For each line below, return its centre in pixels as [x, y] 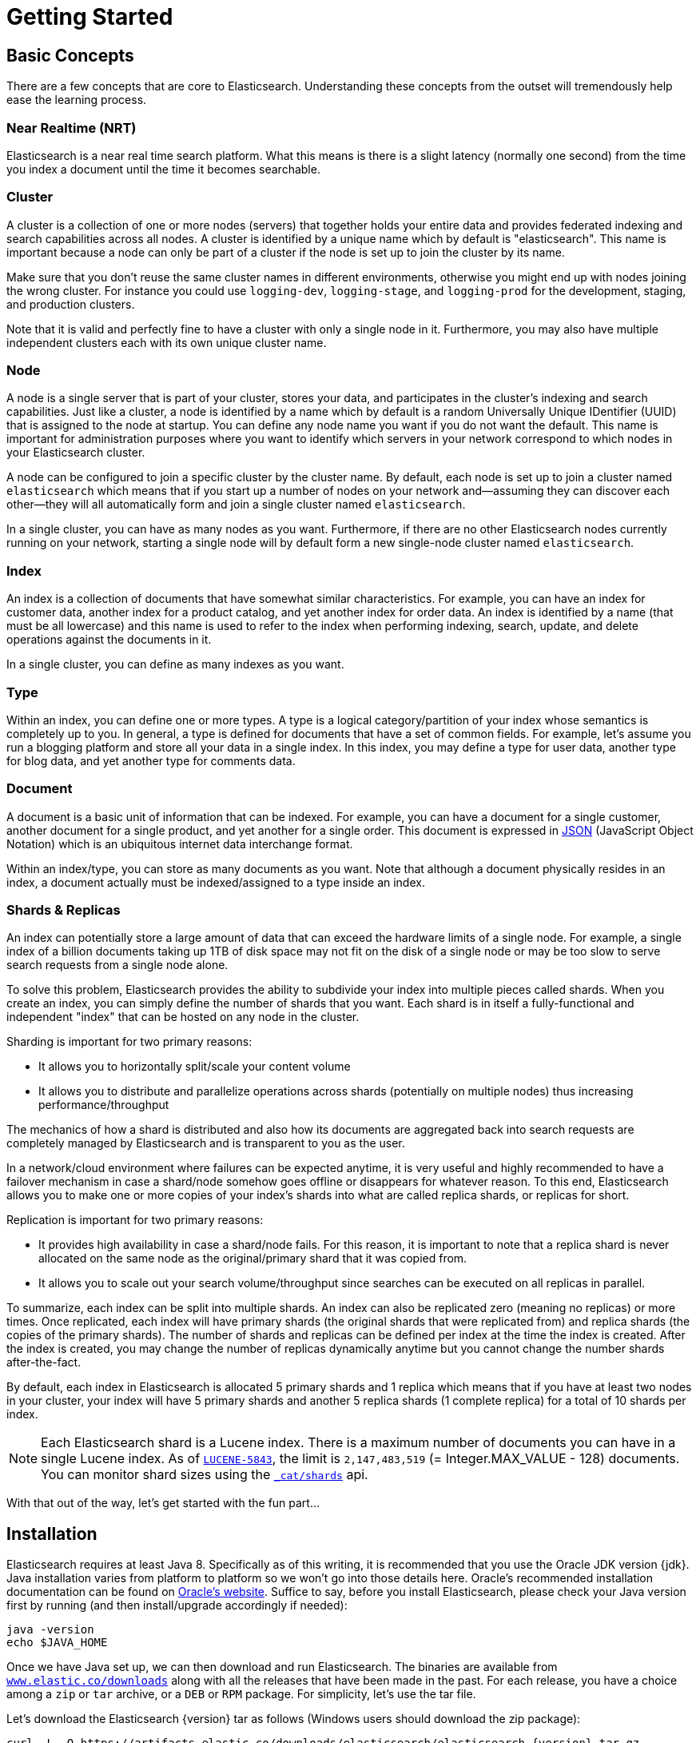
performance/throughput [104, 1105]
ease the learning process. [77, 100]
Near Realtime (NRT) [72, 128]
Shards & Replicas [64, 910]
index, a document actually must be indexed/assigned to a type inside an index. [216, 882]
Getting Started [90, 17]
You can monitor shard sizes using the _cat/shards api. [205, 1475]
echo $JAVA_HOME [57, 1643]
